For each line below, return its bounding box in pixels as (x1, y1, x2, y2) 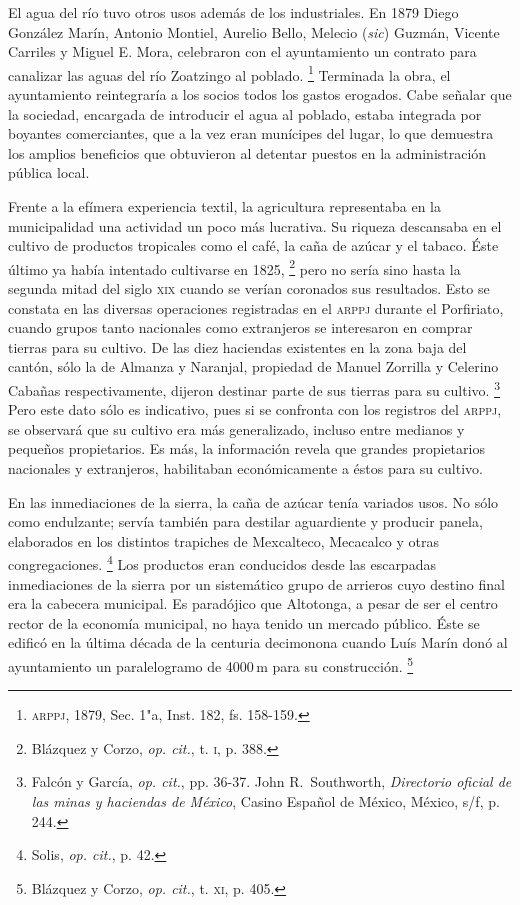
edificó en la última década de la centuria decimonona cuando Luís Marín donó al (8, 632, 508, 653)
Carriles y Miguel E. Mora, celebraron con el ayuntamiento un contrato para (8, 41, 477, 62)
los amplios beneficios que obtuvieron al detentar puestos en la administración (8, 142, 487, 163)
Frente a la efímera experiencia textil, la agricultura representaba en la (8, 196, 441, 216)
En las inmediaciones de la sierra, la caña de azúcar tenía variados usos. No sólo (8, 491, 499, 512)
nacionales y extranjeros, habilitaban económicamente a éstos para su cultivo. (8, 458, 483, 479)
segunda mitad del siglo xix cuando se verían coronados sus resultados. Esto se (8, 278, 490, 299)
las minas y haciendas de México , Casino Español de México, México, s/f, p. (31, 791, 500, 812)
